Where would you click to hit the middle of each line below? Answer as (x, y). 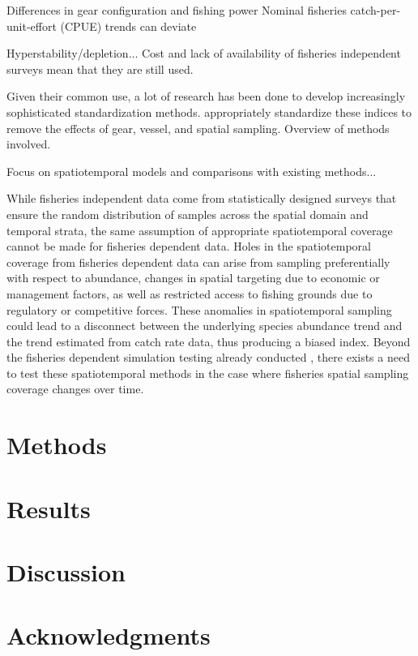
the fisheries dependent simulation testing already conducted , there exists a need (208, 357)
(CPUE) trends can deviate (128, 26)
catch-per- (375, 10)
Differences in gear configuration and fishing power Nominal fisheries (177, 10)
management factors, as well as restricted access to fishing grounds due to (190, 293)
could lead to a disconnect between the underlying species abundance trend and (205, 326)
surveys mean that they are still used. (100, 69)
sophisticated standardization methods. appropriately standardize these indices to (209, 111)
